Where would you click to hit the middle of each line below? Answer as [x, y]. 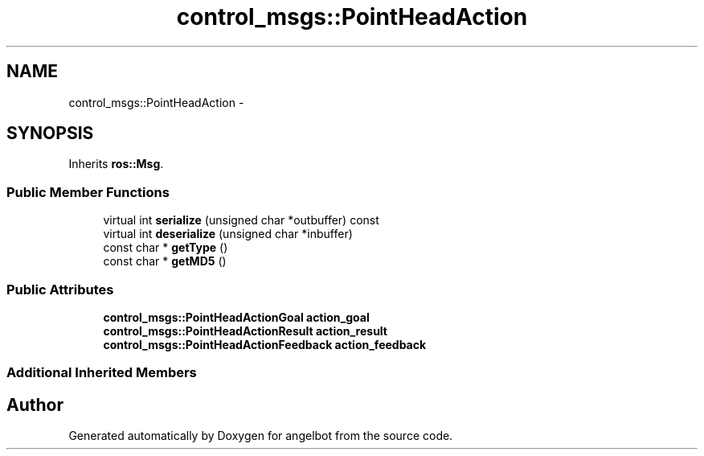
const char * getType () [166, 248]
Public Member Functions [88, 192]
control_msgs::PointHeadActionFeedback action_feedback [265, 344]
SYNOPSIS [50, 134]
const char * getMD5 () [165, 261]
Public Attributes [60, 289]
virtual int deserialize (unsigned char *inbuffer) [228, 234]
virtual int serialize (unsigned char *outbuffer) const [241, 220]
